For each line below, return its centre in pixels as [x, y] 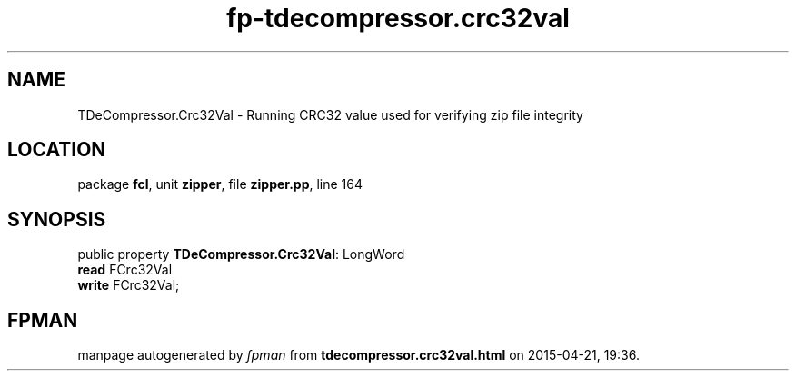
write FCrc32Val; [129, 285]
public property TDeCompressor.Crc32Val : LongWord [241, 254]
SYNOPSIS [57, 219]
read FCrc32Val [125, 270]
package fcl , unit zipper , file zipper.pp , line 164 [220, 184]
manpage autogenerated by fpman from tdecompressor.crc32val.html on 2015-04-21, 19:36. [358, 355]
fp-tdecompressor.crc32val [398, 18]
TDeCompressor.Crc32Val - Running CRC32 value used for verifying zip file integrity [330, 114]
